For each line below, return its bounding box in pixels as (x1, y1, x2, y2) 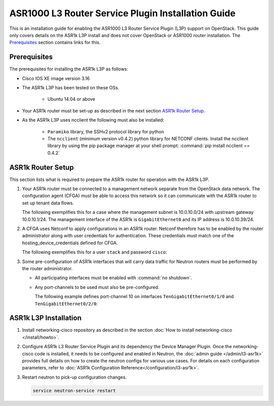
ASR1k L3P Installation (9, 314, 82, 322)
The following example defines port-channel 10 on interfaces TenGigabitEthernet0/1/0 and (35, 293, 234, 300)
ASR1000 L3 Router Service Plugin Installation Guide (9, 8, 236, 19)
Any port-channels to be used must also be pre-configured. (35, 284, 160, 290)
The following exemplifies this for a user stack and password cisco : (22, 249, 167, 255)
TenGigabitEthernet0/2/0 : (35, 301, 98, 307)
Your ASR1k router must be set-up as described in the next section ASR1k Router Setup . (22, 107, 205, 114)
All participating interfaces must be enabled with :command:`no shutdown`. (35, 275, 192, 281)
